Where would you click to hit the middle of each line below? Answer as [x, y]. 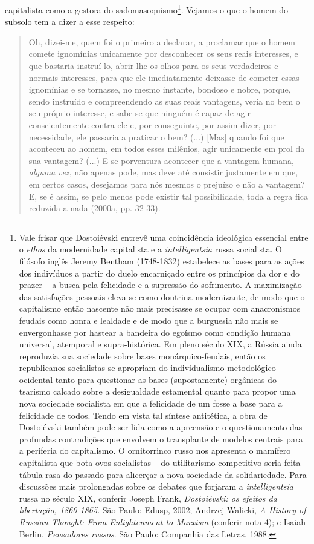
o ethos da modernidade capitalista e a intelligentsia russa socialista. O [150, 249]
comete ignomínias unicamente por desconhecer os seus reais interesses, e [163, 54]
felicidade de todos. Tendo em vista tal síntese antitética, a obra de [143, 415]
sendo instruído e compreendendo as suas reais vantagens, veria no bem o [164, 101]
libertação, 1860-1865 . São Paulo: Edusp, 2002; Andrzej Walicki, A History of [162, 510]
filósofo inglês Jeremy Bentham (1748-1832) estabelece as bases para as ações [162, 261]
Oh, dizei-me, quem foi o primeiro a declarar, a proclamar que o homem [162, 41]
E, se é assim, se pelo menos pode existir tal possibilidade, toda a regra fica [168, 196]
